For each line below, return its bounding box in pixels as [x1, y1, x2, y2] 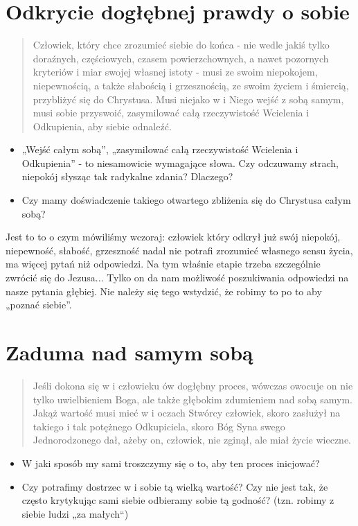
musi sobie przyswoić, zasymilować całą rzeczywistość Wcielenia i [33, 105, 310, 120]
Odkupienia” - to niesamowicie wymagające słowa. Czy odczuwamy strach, [21, 155, 339, 170]
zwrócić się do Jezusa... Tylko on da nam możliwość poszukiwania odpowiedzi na [6, 270, 349, 285]
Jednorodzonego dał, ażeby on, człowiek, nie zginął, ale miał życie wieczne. [33, 432, 352, 447]
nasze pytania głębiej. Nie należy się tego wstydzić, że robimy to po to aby [6, 283, 322, 298]
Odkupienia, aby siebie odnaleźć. [33, 119, 172, 133]
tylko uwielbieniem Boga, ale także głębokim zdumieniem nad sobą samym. [33, 392, 352, 406]
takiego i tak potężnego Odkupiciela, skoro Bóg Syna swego [33, 419, 285, 433]
